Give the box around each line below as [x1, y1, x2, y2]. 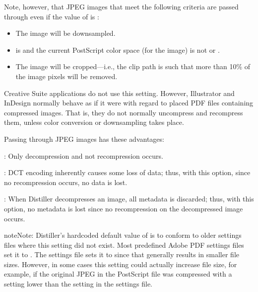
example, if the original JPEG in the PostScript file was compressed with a [4, 269, 232, 279]
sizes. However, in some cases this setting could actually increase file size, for [4, 259, 237, 269]
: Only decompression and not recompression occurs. [4, 150, 163, 161]
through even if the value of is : [4, 11, 99, 21]
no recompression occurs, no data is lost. [4, 177, 128, 187]
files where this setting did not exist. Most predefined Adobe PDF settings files [4, 239, 244, 250]
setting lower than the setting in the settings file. [4, 279, 152, 289]
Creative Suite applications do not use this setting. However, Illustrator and [4, 88, 235, 98]
